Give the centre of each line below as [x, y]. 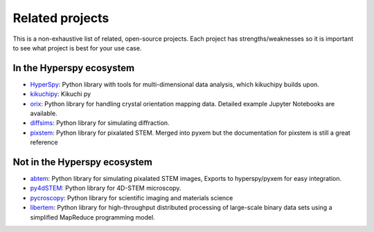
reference [44, 142]
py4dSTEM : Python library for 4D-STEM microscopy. [106, 188]
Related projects [61, 18]
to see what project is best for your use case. [77, 48]
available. [44, 113]
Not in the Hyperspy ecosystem [82, 162]
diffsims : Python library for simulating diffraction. [100, 123]
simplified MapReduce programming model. [92, 217]
